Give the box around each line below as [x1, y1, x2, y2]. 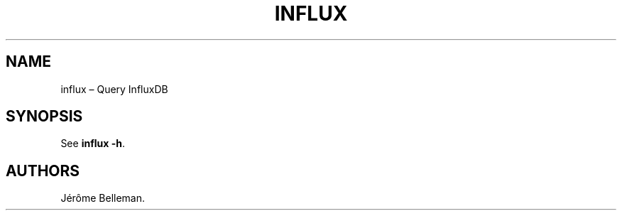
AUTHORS [6, 161, 80, 180]
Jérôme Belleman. [60, 192, 146, 205]
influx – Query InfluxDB [60, 82, 168, 95]
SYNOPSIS [6, 107, 83, 126]
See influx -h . [60, 137, 125, 150]
